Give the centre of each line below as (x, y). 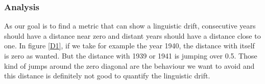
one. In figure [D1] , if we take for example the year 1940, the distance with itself (129, 46)
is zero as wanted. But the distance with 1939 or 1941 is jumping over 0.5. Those (131, 55)
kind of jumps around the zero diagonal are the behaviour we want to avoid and (129, 65)
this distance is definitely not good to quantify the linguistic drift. (107, 76)
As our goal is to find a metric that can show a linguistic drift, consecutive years (130, 26)
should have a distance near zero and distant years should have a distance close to (132, 35)
